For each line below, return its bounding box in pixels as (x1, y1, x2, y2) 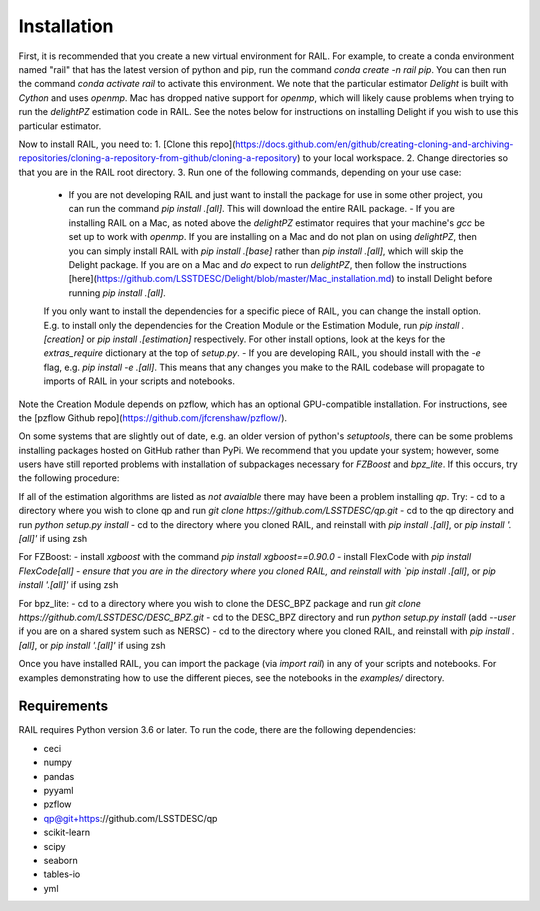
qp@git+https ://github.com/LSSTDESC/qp (43, 812, 218, 824)
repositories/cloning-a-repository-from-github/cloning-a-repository (18, 152, 298, 164)
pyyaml (43, 785, 74, 797)
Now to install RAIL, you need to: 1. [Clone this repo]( (18, 138, 236, 150)
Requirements (18, 698, 109, 715)
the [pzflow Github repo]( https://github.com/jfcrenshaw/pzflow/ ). (18, 411, 288, 424)
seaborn (43, 854, 79, 866)
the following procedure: (18, 472, 120, 484)
